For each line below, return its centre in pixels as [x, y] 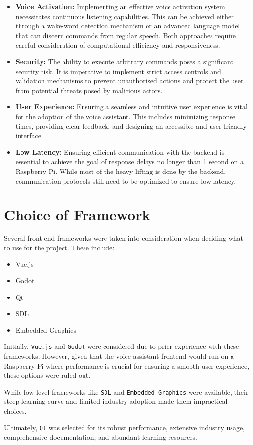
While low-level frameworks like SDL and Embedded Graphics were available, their [126, 391]
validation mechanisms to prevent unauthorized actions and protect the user [129, 81]
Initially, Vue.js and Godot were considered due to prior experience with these [122, 346]
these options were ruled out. [47, 375]
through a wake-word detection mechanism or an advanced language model [128, 26]
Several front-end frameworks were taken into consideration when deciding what [124, 238]
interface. [29, 136]
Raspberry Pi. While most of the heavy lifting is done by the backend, [121, 171]
